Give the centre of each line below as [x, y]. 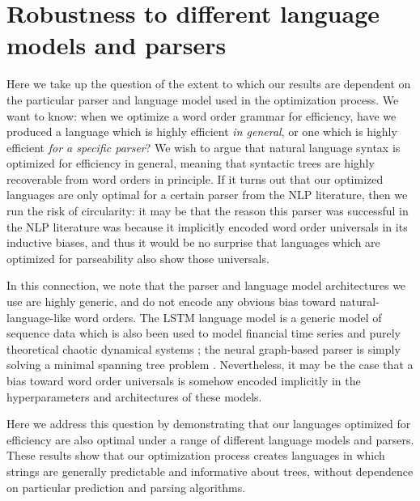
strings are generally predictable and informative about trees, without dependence [210, 471]
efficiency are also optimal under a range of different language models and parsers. [210, 439]
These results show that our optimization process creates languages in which [196, 455]
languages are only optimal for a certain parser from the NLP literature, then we [207, 195]
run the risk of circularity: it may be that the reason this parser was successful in [208, 211]
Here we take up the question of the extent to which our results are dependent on [209, 84]
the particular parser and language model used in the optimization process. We [203, 99]
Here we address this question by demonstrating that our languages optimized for [209, 424]
